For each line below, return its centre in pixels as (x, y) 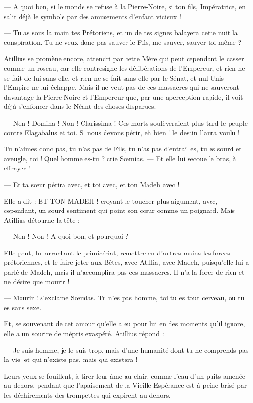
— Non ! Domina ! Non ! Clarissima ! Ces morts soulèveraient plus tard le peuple (126, 122)
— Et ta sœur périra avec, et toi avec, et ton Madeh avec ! (92, 184)
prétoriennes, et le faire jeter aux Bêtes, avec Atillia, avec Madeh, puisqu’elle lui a (126, 262)
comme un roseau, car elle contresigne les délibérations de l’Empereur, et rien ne (125, 68)
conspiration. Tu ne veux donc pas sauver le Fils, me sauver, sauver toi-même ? (123, 42)
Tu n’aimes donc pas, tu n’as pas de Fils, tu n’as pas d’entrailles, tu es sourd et (123, 149)
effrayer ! (17, 168)
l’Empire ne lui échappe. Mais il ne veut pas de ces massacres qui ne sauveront (122, 87)
